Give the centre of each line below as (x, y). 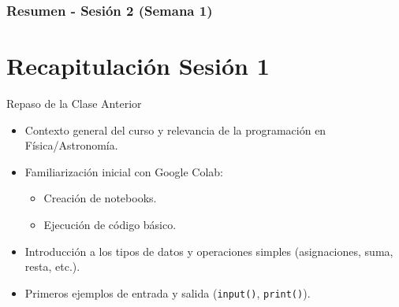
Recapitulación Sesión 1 (138, 66)
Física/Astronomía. (71, 145)
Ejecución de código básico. (110, 224)
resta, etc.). (52, 266)
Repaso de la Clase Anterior (74, 103)
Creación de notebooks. (100, 198)
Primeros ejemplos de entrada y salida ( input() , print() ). (168, 292)
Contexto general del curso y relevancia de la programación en (175, 129)
